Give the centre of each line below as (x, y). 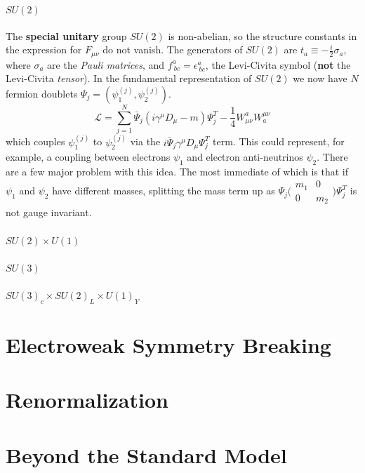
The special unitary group (66, 35)
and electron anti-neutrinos (245, 157)
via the (145, 141)
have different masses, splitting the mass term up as (164, 191)
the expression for (44, 49)
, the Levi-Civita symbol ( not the (278, 64)
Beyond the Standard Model (146, 454)
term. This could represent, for (279, 141)
